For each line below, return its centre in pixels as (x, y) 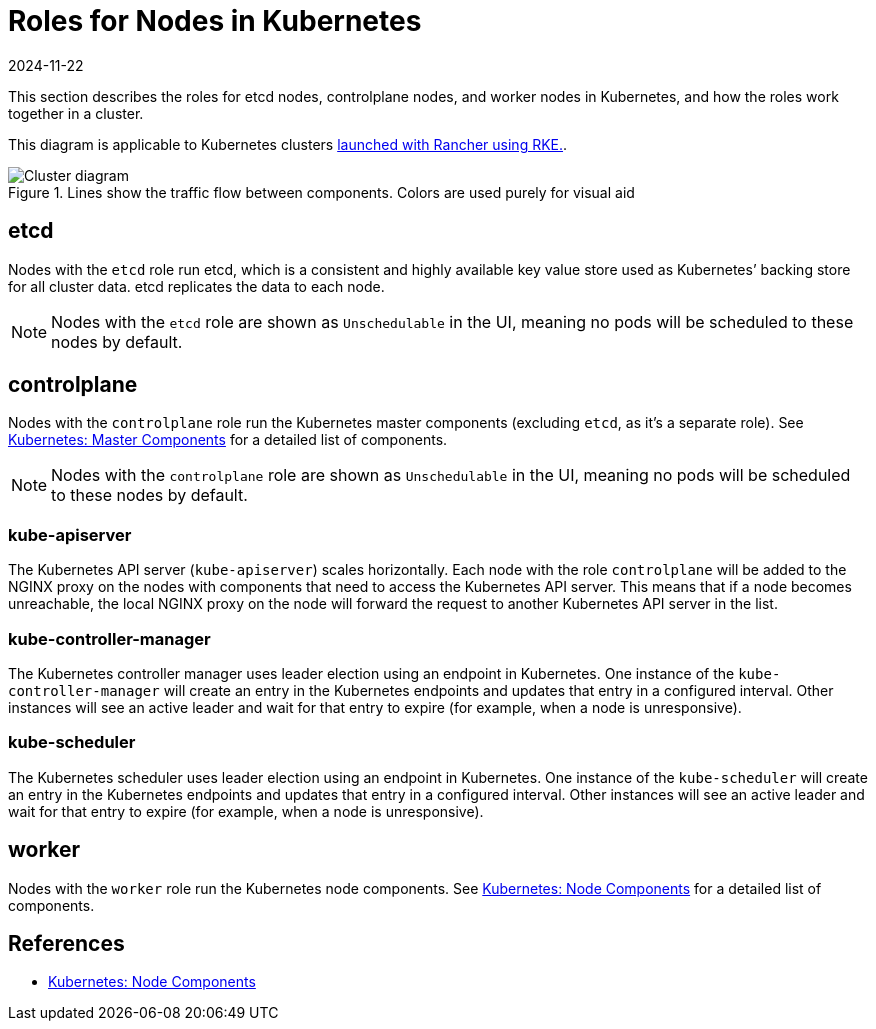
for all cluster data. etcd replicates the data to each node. (196, 286)
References (66, 943)
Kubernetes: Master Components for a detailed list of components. (228, 440)
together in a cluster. (76, 113)
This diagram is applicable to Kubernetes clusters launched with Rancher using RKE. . (288, 144)
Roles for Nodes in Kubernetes (215, 21)
